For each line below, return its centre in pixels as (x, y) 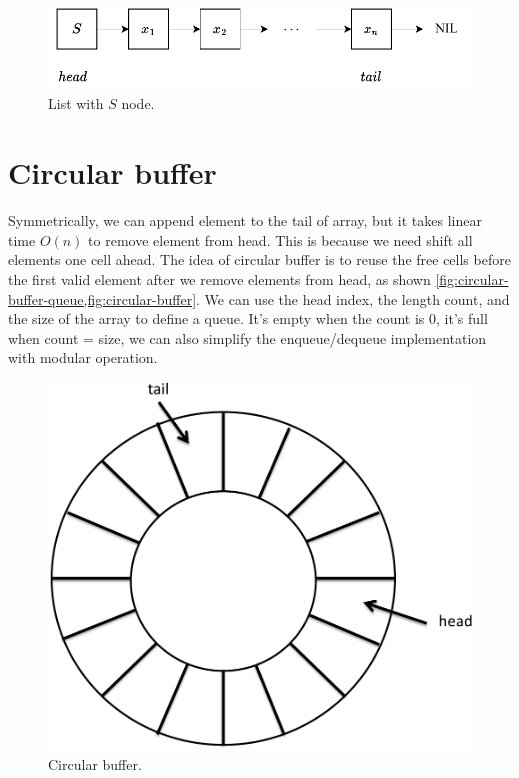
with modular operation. (83, 357)
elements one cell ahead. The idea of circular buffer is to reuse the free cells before (259, 259)
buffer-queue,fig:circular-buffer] (102, 298)
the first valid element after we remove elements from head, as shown (219, 278)
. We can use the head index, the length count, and (353, 298)
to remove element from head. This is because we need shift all (280, 239)
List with (76, 103)
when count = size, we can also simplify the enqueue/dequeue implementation (247, 337)
